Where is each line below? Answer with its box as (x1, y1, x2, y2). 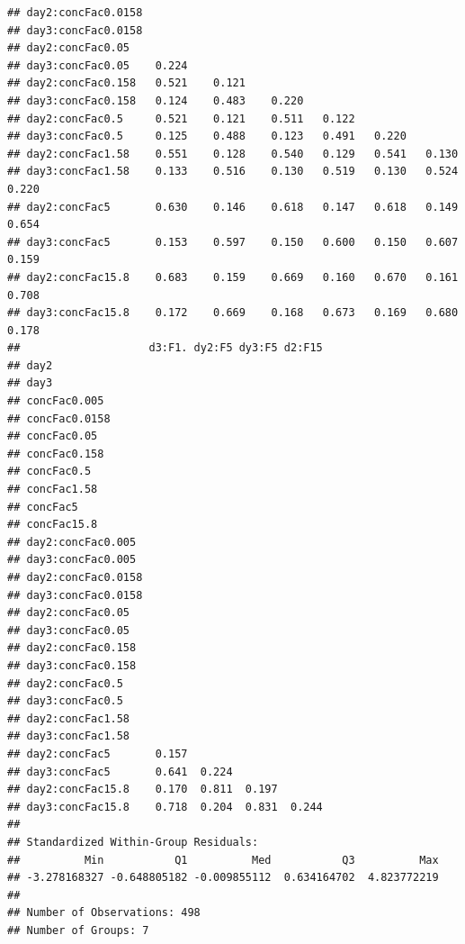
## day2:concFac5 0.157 (7, 747, 188, 760)
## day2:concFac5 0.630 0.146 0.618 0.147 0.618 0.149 (7, 200, 459, 213)
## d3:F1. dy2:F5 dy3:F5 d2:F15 (7, 341, 323, 355)
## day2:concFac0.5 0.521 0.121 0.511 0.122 (7, 112, 355, 125)
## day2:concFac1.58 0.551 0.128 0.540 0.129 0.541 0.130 (7, 147, 459, 160)
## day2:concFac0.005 (7, 535, 137, 549)
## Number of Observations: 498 (7, 906, 201, 920)
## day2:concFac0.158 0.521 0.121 (7, 77, 246, 90)
